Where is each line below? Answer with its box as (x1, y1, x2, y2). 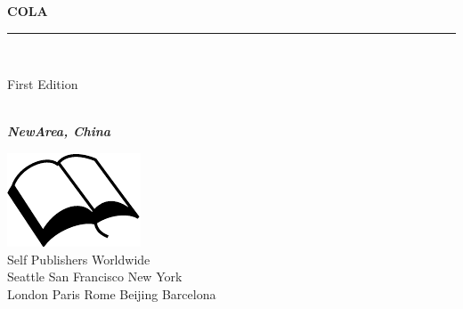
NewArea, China (7, 122, 111, 141)
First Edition (7, 75, 78, 94)
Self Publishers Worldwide (7, 249, 150, 268)
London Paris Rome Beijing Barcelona (7, 284, 216, 303)
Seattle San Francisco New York (7, 267, 183, 286)
